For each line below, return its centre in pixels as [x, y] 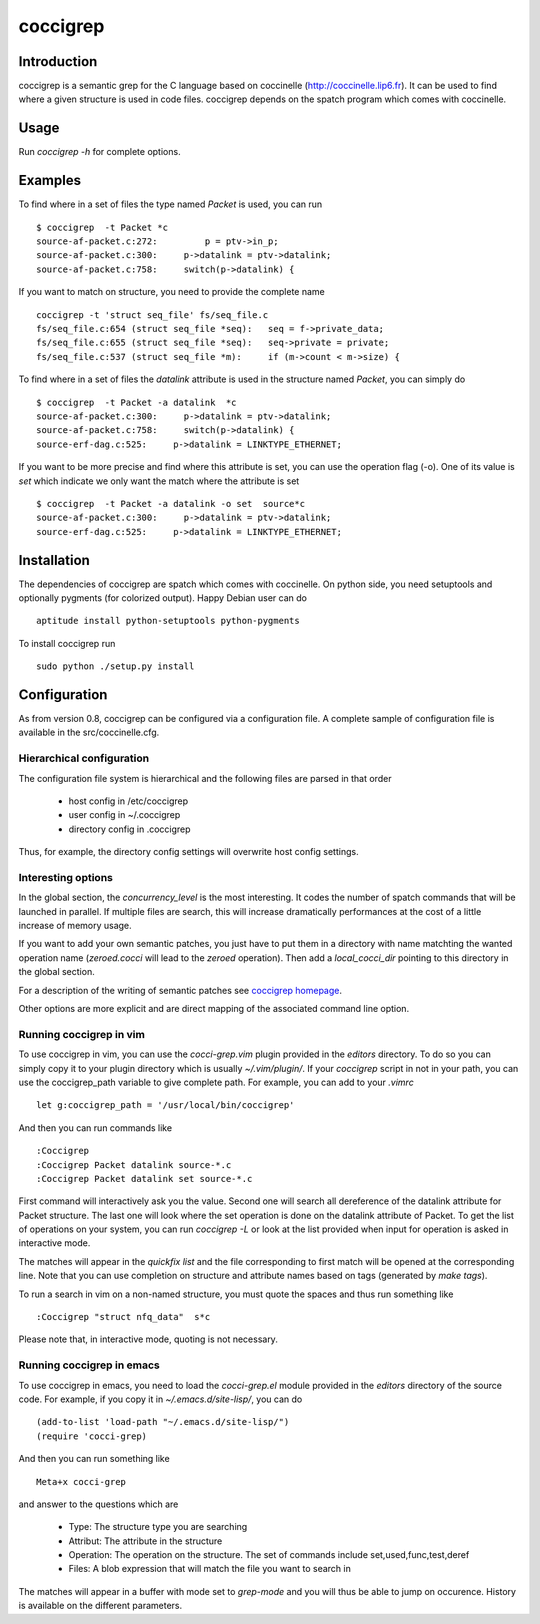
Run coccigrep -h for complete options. [99, 152]
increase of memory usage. [75, 926]
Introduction [58, 61]
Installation [54, 560]
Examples [50, 180]
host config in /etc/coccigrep [128, 801]
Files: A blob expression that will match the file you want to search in [210, 1569]
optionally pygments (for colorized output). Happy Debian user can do [162, 597]
